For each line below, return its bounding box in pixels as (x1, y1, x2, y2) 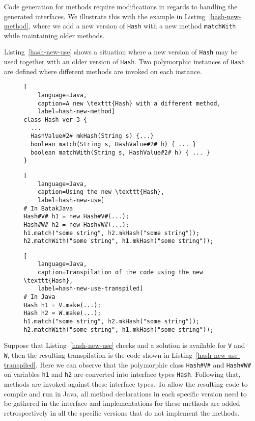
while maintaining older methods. (4, 30, 105, 40)
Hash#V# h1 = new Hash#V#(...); (24, 213, 129, 220)
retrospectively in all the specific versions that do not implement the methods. (4, 407, 240, 418)
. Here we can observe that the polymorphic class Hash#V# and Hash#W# (35, 359, 251, 369)
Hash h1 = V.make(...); (24, 301, 101, 309)
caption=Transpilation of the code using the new (37, 269, 203, 276)
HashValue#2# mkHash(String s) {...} (30, 132, 154, 140)
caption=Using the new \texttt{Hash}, (37, 188, 165, 196)
